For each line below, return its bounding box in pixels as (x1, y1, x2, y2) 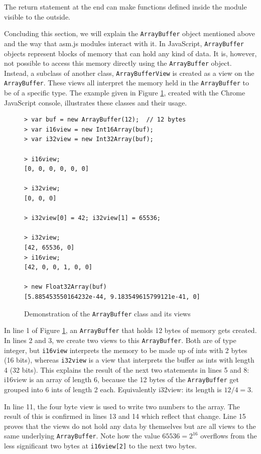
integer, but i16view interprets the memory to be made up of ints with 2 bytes (4, 345, 247, 355)
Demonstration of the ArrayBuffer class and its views (24, 308, 191, 318)
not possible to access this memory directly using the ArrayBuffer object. (4, 58, 232, 68)
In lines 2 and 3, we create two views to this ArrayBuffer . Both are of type (4, 334, 236, 345)
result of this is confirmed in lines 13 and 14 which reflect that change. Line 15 (4, 411, 246, 421)
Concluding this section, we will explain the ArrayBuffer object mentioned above (4, 28, 255, 39)
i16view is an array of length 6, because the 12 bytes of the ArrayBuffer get (4, 374, 239, 385)
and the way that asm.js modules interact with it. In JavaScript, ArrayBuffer (4, 38, 244, 48)
